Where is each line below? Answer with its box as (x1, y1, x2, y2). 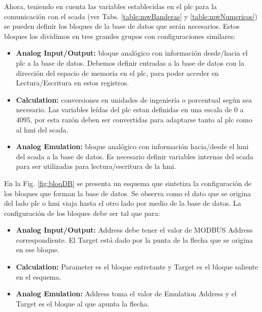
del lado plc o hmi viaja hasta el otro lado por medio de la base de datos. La (4, 198, 241, 208)
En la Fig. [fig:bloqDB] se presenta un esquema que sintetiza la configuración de (4, 177, 252, 188)
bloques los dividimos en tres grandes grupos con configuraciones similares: (4, 30, 236, 41)
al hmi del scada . (16, 124, 69, 135)
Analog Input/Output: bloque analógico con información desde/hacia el (16, 48, 248, 58)
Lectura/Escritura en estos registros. (16, 77, 129, 88)
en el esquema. (16, 271, 61, 282)
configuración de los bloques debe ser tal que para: (4, 207, 161, 218)
